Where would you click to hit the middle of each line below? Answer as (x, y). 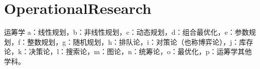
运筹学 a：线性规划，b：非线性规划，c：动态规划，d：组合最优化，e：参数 (126, 32)
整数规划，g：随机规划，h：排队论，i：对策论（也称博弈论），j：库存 (140, 41)
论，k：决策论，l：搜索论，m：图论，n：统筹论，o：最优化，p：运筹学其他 (128, 51)
